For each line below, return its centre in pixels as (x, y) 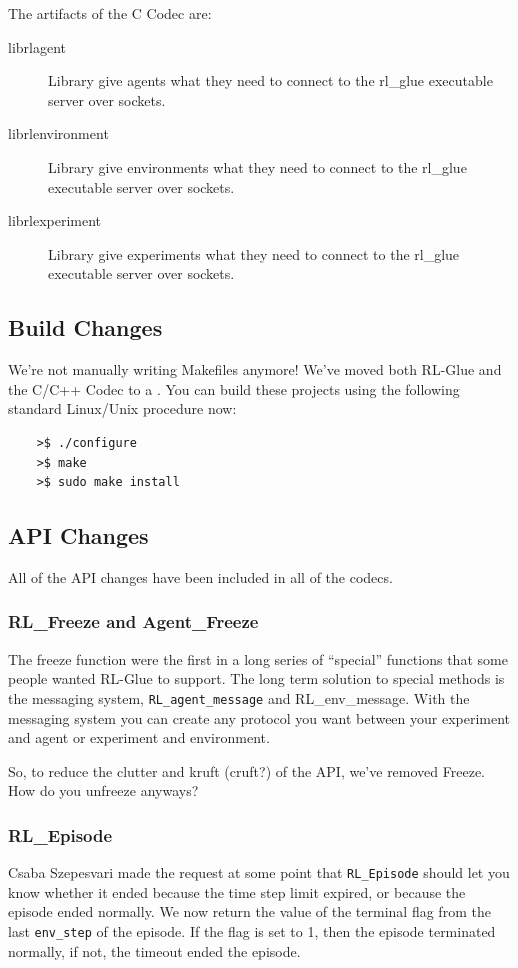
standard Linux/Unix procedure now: (122, 408)
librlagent (37, 46)
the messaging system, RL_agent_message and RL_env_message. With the (239, 697)
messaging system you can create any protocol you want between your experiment (259, 717)
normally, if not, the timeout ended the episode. (154, 950)
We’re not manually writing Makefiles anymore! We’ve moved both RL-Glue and (255, 369)
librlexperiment (55, 220)
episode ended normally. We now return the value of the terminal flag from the (249, 911)
